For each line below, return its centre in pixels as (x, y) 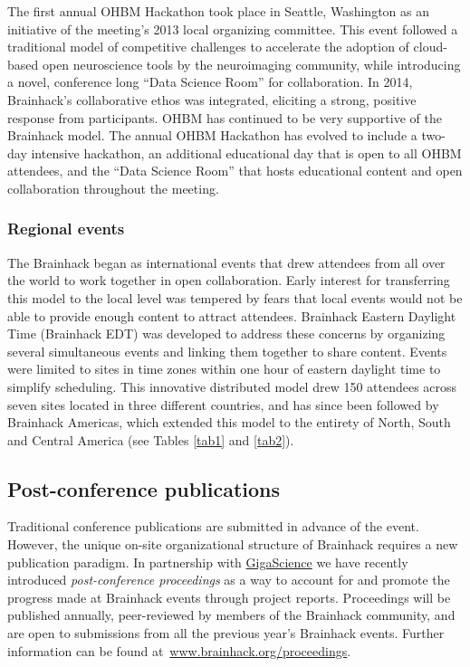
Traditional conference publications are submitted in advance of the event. (213, 526)
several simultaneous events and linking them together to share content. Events (227, 351)
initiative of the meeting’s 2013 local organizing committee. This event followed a (233, 29)
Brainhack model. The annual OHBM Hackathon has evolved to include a (212, 135)
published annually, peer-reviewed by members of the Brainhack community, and (231, 615)
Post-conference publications (144, 488)
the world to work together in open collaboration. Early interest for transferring (229, 280)
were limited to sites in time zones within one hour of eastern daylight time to (224, 369)
